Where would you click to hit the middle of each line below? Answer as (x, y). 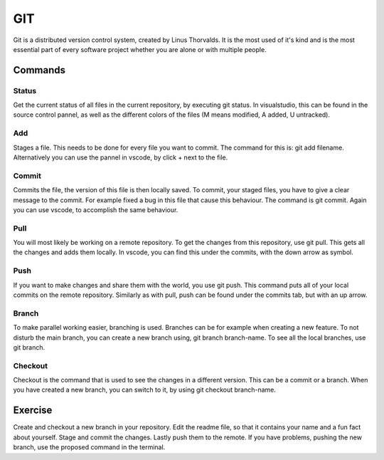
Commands (39, 70)
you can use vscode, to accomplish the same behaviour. (96, 209)
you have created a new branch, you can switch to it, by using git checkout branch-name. (145, 390)
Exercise (33, 411)
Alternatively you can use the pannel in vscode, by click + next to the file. (121, 157)
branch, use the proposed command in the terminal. (89, 447)
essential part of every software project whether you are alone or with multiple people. (140, 49)
